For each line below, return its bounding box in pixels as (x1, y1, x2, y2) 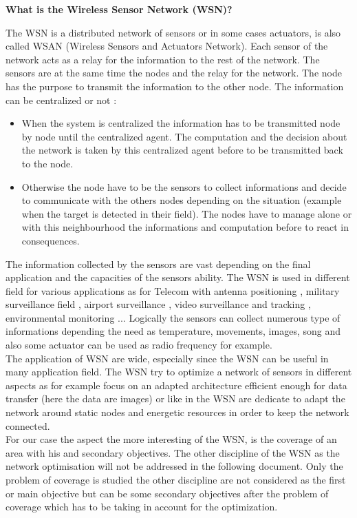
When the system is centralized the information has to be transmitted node (21, 116, 340, 130)
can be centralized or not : (6, 92, 117, 107)
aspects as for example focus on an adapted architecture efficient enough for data (6, 377, 347, 392)
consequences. (21, 233, 80, 247)
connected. (6, 418, 50, 433)
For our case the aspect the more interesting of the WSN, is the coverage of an (6, 432, 337, 446)
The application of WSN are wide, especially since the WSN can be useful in (6, 351, 329, 365)
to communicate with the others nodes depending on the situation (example (21, 193, 342, 207)
